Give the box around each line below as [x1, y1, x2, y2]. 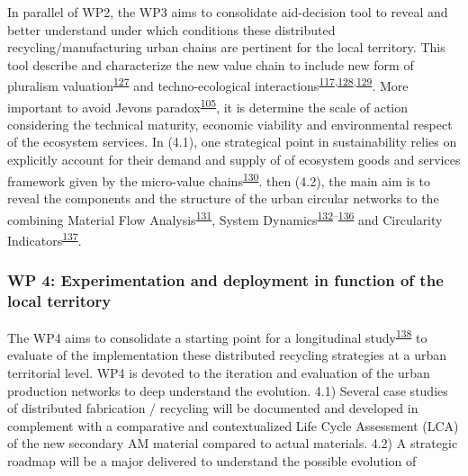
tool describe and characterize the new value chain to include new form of [7, 55, 414, 74]
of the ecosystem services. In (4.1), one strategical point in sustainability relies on [7, 132, 457, 151]
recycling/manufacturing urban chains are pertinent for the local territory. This [7, 38, 445, 57]
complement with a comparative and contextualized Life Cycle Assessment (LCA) [7, 416, 459, 435]
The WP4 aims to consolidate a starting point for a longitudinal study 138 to [7, 326, 427, 346]
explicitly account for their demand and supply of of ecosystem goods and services [7, 150, 461, 169]
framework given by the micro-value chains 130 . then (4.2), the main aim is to [7, 168, 431, 190]
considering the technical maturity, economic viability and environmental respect [7, 114, 453, 133]
